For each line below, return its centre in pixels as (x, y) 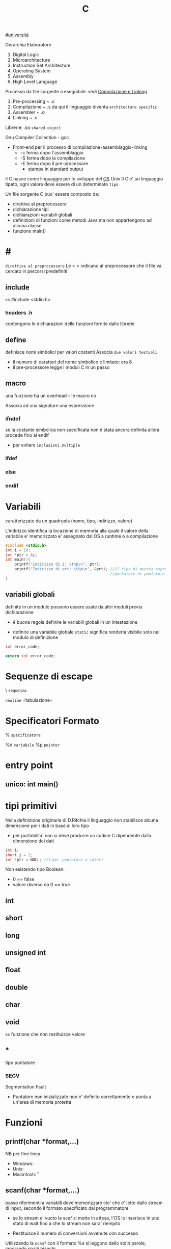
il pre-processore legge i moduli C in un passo (61, 367)
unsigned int (26, 953)
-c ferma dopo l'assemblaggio (52, 153)
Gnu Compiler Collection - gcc (37, 138)
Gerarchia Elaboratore (28, 45)
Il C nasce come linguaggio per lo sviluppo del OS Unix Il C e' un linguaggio (84, 179)
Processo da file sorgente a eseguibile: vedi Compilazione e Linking (76, 92)
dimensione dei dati (33, 841)
